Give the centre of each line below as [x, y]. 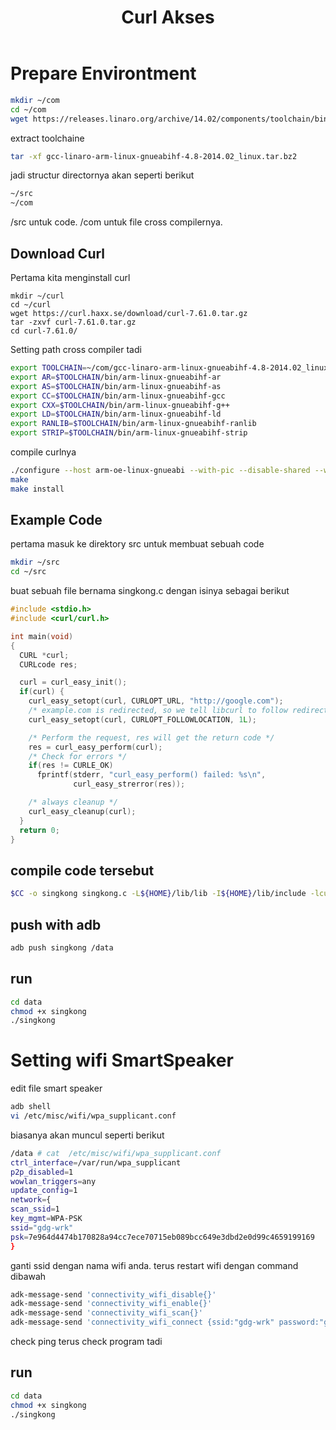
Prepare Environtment [103, 73]
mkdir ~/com [35, 100]
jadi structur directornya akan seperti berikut [102, 175]
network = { [31, 1200]
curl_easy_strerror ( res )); [129, 784]
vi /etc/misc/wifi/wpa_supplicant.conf [93, 1116]
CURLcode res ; [48, 664]
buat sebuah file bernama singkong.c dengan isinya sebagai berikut [150, 591]
